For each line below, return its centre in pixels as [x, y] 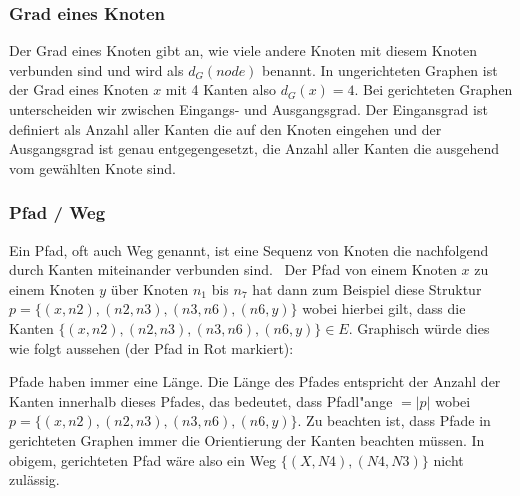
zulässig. [34, 479]
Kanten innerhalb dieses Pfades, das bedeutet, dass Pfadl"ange [201, 400]
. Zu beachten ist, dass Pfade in [394, 420]
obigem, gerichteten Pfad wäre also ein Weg [143, 459]
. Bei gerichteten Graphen [433, 89]
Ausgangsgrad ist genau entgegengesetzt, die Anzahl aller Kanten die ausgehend [254, 148]
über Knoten [149, 288]
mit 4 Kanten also [220, 89]
